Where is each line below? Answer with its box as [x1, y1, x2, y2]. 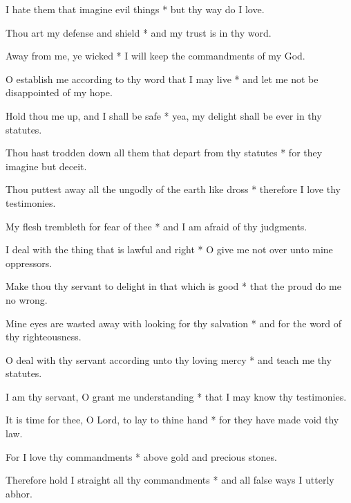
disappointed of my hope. [6, 85, 113, 100]
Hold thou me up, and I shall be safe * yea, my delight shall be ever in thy [6, 108, 322, 122]
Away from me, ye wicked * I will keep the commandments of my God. [6, 48, 305, 63]
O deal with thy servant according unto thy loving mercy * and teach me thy [6, 352, 332, 367]
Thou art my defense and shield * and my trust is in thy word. [6, 25, 272, 39]
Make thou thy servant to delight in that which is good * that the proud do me [6, 279, 341, 293]
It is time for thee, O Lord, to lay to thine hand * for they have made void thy [6, 412, 339, 427]
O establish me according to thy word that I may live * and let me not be [6, 71, 319, 86]
